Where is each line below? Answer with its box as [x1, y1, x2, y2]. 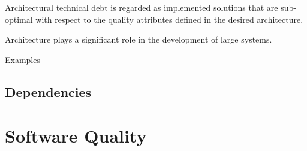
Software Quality [5, 123, 147, 148]
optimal [5, 13, 33, 25]
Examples [5, 53, 40, 65]
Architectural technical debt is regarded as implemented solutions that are [5, 1, 278, 13]
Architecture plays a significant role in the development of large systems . [5, 33, 272, 46]
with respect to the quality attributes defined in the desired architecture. [35, 13, 303, 25]
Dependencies [5, 82, 92, 101]
